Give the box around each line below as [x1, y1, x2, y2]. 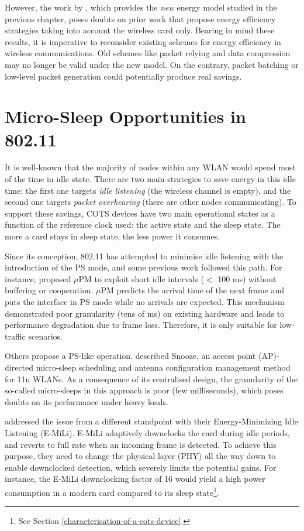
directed [5, 361, 34, 373]
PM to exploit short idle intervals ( [78, 272, 204, 285]
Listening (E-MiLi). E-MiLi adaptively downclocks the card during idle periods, [5, 426, 290, 438]
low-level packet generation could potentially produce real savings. [5, 70, 242, 82]
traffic [5, 330, 26, 342]
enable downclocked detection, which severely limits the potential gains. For [5, 461, 277, 473]
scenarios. [28, 330, 63, 342]
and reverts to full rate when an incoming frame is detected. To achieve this [5, 438, 277, 450]
